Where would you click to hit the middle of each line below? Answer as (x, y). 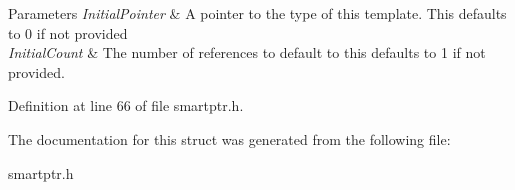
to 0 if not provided (68, 32)
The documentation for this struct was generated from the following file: (229, 138)
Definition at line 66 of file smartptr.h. (126, 105)
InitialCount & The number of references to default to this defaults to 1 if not (247, 52)
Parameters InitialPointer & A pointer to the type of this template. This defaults (257, 13)
